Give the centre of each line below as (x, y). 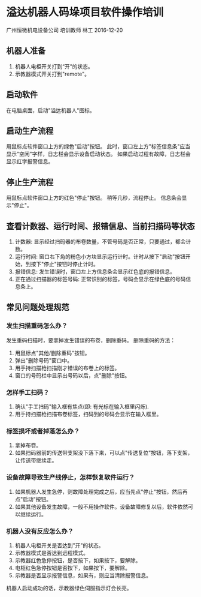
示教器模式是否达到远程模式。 (51, 553)
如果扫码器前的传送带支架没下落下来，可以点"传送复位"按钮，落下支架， (104, 453)
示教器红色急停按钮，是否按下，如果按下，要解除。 (78, 560)
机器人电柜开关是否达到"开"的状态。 (59, 545)
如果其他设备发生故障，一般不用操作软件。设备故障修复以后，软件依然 (101, 506)
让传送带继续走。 (36, 460)
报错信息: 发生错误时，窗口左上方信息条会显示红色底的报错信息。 (95, 271)
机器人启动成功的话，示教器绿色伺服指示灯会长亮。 (69, 588)
